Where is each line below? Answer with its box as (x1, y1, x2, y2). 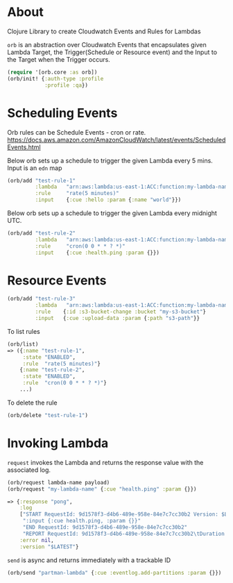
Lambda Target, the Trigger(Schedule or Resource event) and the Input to (7, 48, 217, 56)
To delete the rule (7, 398, 58, 407)
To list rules (7, 327, 40, 335)
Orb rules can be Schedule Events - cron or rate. (7, 128, 146, 136)
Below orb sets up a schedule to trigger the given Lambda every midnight (7, 209, 217, 217)
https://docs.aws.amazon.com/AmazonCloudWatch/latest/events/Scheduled (7, 135, 226, 144)
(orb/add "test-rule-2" (7, 230, 76, 237)
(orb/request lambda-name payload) (7, 479, 110, 486)
